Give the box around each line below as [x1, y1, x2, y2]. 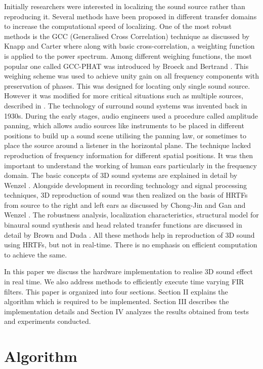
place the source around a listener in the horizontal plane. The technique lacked [4, 140, 251, 151]
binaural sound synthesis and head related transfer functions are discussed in [4, 219, 242, 230]
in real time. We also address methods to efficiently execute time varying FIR [4, 276, 244, 287]
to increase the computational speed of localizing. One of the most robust [4, 21, 232, 31]
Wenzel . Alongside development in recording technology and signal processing [4, 179, 247, 190]
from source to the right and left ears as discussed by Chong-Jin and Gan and [4, 199, 246, 210]
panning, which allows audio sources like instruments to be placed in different [4, 120, 244, 131]
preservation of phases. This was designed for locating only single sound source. [4, 80, 250, 91]
